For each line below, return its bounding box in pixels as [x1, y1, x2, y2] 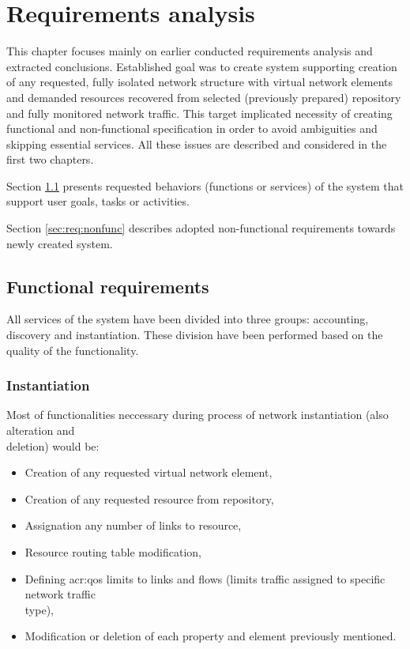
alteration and [6, 422, 75, 439]
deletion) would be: [6, 437, 100, 454]
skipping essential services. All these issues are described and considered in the [6, 135, 387, 152]
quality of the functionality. [6, 341, 139, 358]
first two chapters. [6, 151, 94, 168]
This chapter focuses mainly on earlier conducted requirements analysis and [6, 43, 373, 59]
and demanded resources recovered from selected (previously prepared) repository [6, 89, 401, 105]
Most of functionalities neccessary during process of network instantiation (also [6, 406, 389, 423]
